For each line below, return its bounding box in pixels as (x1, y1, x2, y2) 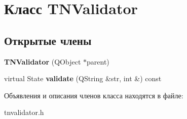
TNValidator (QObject (4, 56, 81, 67)
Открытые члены (4, 32, 92, 48)
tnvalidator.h (4, 107, 44, 117)
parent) (87, 56, 109, 67)
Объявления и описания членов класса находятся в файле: (4, 90, 183, 100)
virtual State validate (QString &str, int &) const (4, 73, 162, 84)
